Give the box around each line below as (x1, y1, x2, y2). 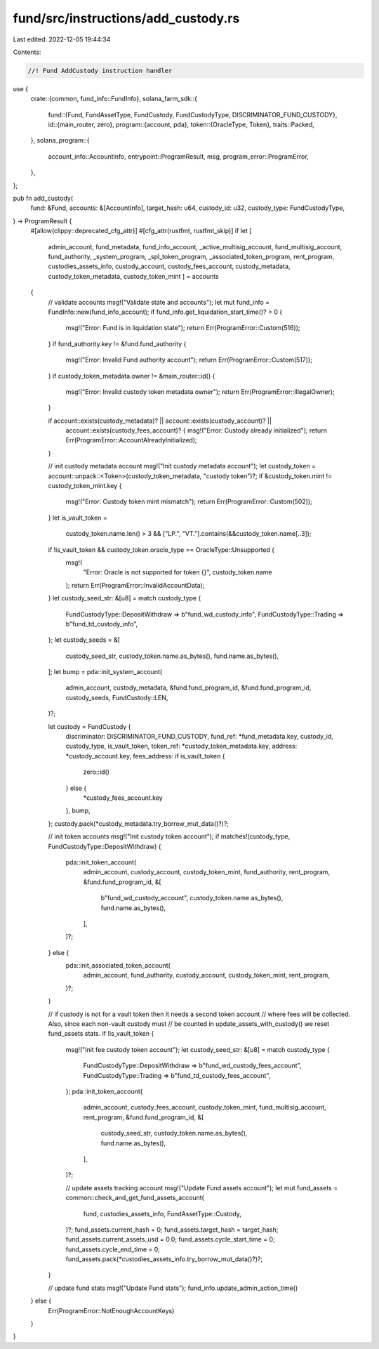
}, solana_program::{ (30, 136, 90, 145)
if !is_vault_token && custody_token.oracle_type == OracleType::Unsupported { (48, 545, 275, 554)
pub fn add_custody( (13, 194, 74, 203)
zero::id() (83, 768, 110, 776)
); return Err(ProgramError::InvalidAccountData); (65, 581, 205, 589)
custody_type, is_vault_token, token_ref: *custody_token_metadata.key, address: (65, 742, 298, 751)
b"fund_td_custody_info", (65, 619, 138, 628)
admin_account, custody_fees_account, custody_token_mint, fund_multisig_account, (83, 1103, 326, 1112)
